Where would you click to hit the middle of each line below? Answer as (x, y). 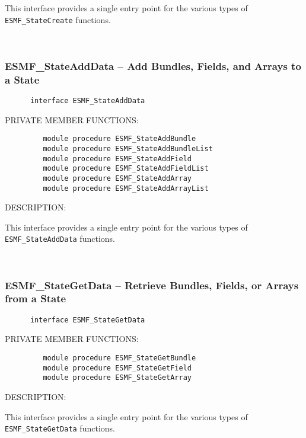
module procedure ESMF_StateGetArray (117, 378)
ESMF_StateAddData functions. (60, 239)
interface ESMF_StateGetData (87, 320)
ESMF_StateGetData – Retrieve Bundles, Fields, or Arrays (152, 285)
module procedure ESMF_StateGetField (117, 368)
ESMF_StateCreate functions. (58, 19)
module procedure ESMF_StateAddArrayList (126, 188)
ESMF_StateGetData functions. (60, 428)
